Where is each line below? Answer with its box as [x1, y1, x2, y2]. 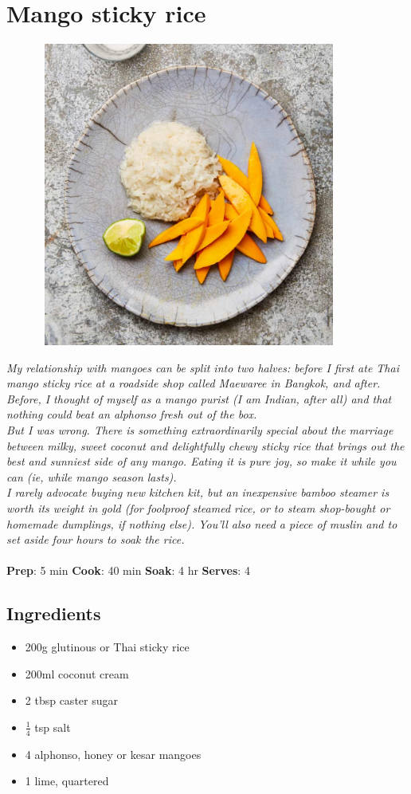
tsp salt [34, 718, 71, 735]
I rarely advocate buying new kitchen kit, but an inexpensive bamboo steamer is [6, 484, 389, 501]
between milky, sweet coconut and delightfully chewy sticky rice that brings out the [6, 437, 405, 454]
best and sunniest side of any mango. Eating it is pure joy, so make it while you [6, 453, 397, 470]
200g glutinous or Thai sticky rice [25, 639, 190, 655]
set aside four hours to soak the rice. [6, 531, 185, 548]
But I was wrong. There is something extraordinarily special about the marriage [6, 422, 393, 438]
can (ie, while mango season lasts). [6, 468, 177, 485]
